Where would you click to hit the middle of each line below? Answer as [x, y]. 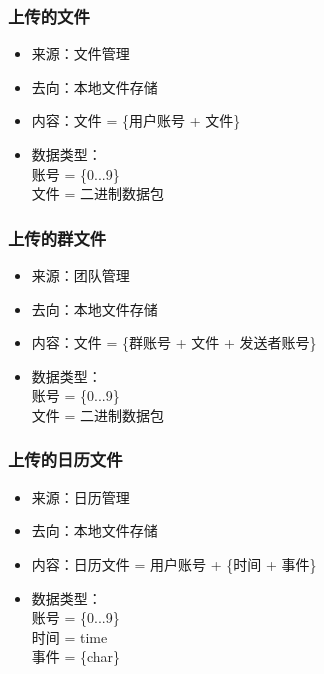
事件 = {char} [76, 656]
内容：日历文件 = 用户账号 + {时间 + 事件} [174, 563]
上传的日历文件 [65, 459]
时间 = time [69, 636]
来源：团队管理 [80, 275]
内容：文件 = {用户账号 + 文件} [136, 120]
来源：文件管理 [80, 53]
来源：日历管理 [80, 496]
